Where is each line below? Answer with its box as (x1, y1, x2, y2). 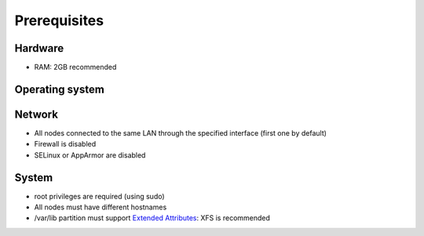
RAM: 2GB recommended (34, 63, 117, 72)
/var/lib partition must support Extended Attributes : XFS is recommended (34, 213, 271, 223)
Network (14, 107, 59, 121)
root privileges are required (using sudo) (34, 191, 165, 201)
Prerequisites (14, 12, 104, 29)
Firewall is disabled (34, 140, 97, 149)
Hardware (14, 42, 64, 55)
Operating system (14, 82, 105, 96)
